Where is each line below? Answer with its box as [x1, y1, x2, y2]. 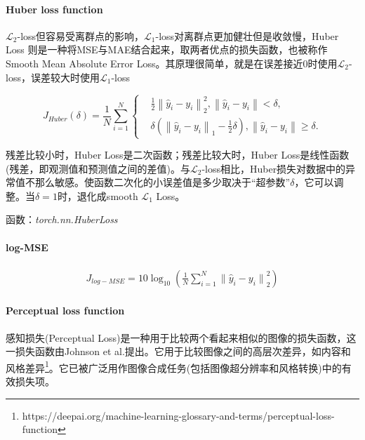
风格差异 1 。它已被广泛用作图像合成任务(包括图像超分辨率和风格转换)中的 [6, 358, 342, 375]
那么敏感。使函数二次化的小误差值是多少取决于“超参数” [34, 175, 291, 189]
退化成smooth [77, 188, 138, 203]
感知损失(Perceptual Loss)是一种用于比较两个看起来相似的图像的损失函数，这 [6, 330, 357, 345]
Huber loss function [6, 1, 103, 16]
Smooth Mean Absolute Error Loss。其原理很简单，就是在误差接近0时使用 [6, 55, 338, 70]
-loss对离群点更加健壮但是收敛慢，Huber [155, 28, 339, 43]
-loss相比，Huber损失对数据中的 [201, 161, 346, 175]
